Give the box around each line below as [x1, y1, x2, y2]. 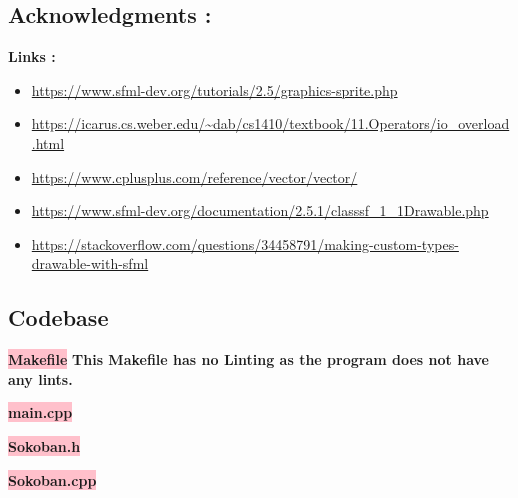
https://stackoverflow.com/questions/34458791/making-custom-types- [31, 233, 459, 254]
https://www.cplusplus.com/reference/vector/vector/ [31, 166, 358, 187]
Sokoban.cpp [8, 469, 97, 490]
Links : [8, 46, 56, 67]
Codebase [8, 302, 109, 333]
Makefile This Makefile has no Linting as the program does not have [8, 349, 489, 370]
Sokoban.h [8, 435, 81, 456]
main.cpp [8, 402, 73, 423]
